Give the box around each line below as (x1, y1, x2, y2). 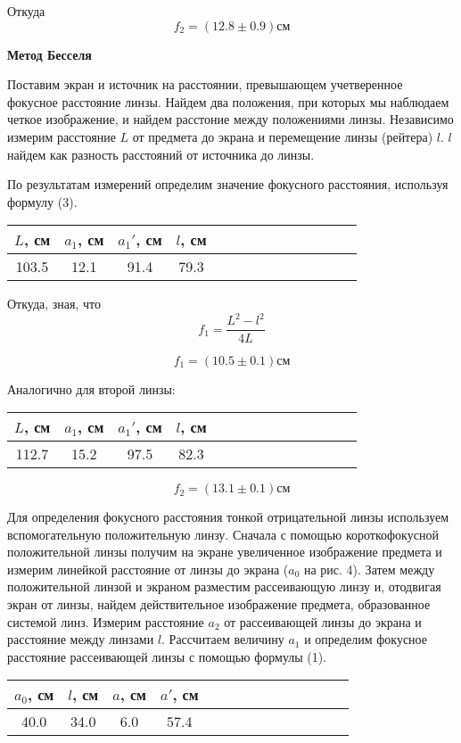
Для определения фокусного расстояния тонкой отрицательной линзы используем (7, 508, 449, 526)
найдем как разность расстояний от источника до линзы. (7, 144, 315, 163)
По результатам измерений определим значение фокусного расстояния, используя (7, 175, 449, 194)
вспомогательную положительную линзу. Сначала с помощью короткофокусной (7, 524, 439, 543)
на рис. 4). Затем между (303, 559, 435, 578)
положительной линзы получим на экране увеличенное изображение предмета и (7, 542, 442, 561)
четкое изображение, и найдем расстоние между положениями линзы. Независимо (7, 110, 454, 128)
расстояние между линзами (7, 630, 154, 648)
